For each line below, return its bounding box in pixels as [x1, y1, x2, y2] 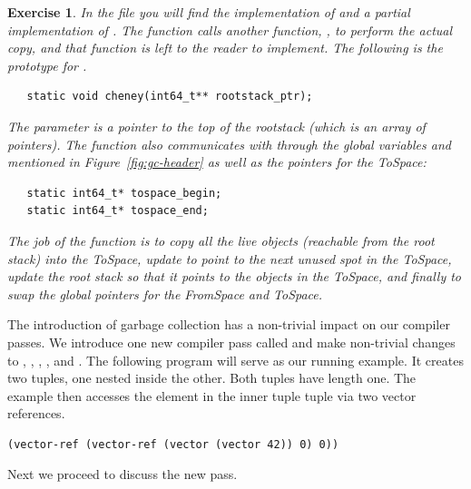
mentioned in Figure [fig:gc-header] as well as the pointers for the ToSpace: [7, 152, 427, 171]
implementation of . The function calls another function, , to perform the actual [7, 20, 453, 39]
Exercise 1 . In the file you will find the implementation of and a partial [7, 3, 410, 21]
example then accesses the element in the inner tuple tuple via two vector [7, 386, 417, 405]
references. [7, 404, 65, 423]
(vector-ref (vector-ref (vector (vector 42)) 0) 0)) [7, 437, 339, 451]
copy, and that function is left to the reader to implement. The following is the [7, 38, 443, 57]
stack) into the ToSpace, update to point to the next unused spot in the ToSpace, [7, 249, 452, 268]
